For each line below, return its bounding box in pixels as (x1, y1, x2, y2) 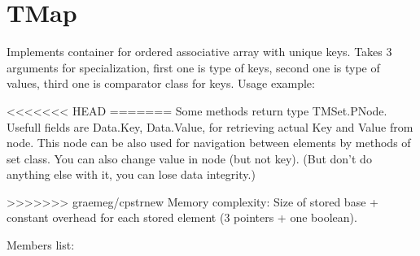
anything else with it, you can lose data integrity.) (7, 166, 256, 183)
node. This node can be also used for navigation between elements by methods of (7, 134, 411, 151)
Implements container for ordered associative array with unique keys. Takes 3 (7, 43, 392, 60)
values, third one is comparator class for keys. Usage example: (7, 75, 315, 92)
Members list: (7, 236, 75, 254)
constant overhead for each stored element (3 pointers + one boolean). (7, 209, 357, 226)
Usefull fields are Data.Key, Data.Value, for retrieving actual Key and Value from (7, 118, 413, 135)
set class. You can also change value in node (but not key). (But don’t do (7, 150, 372, 167)
